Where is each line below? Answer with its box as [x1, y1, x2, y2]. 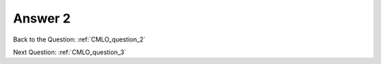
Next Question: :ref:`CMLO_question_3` [13, 48, 126, 56]
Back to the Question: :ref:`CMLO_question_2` [13, 35, 146, 44]
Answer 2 [13, 11, 71, 26]
